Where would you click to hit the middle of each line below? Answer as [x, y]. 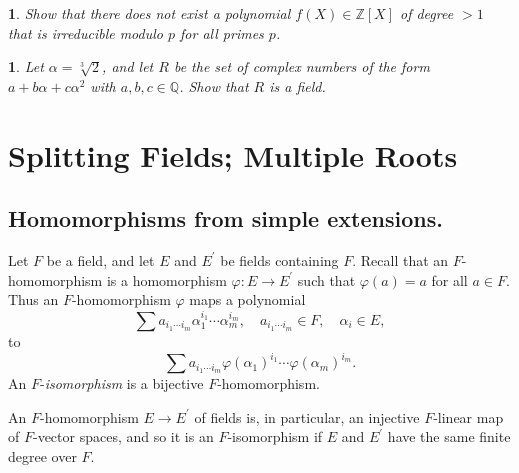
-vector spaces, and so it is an [123, 436]
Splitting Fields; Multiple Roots [233, 154]
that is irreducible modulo [85, 32]
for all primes [222, 32]
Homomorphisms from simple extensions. [225, 218]
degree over [42, 455]
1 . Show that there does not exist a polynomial [149, 13]
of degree [426, 13]
